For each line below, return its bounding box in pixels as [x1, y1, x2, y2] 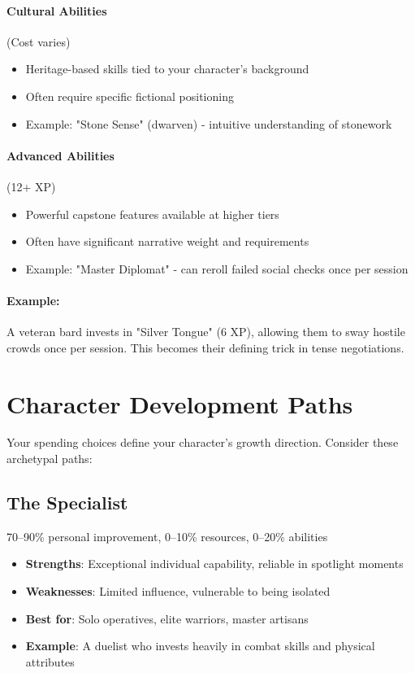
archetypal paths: [6, 450, 93, 467]
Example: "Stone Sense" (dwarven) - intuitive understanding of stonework [25, 115, 392, 132]
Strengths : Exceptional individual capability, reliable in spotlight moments [25, 555, 404, 572]
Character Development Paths [6, 387, 353, 420]
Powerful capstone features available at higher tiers [25, 205, 279, 222]
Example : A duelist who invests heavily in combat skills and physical [25, 637, 375, 654]
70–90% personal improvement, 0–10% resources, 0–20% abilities [6, 527, 328, 544]
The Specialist [6, 490, 128, 515]
